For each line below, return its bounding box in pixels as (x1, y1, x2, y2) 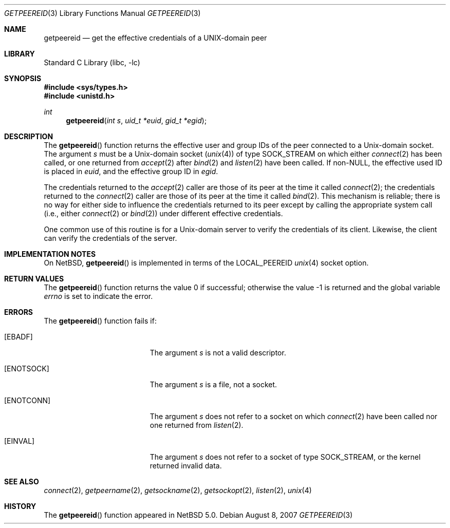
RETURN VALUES (4, 274, 64, 283)
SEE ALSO (4, 477, 39, 486)
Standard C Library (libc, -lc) (44, 58, 140, 67)
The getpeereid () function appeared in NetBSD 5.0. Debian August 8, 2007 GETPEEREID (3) (44, 511, 353, 519)
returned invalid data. (149, 461, 222, 470)
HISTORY (4, 502, 36, 511)
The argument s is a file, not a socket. (149, 380, 277, 389)
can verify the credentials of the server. (44, 234, 177, 242)
